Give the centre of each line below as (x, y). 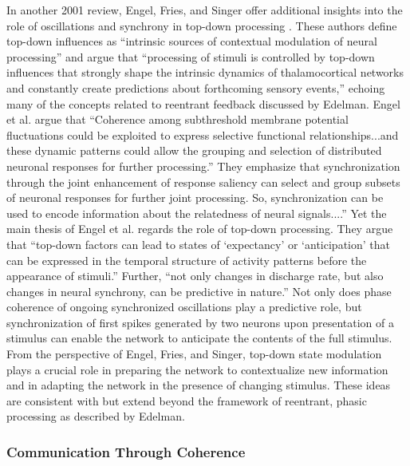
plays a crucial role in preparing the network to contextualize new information (197, 369)
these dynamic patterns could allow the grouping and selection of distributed (194, 150)
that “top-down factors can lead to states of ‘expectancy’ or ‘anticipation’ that (198, 244)
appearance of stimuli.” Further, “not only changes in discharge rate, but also (195, 276)
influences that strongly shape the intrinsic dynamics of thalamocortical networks (205, 72)
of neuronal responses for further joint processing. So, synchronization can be (195, 197)
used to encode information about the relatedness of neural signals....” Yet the (197, 213)
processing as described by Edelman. (96, 416)
